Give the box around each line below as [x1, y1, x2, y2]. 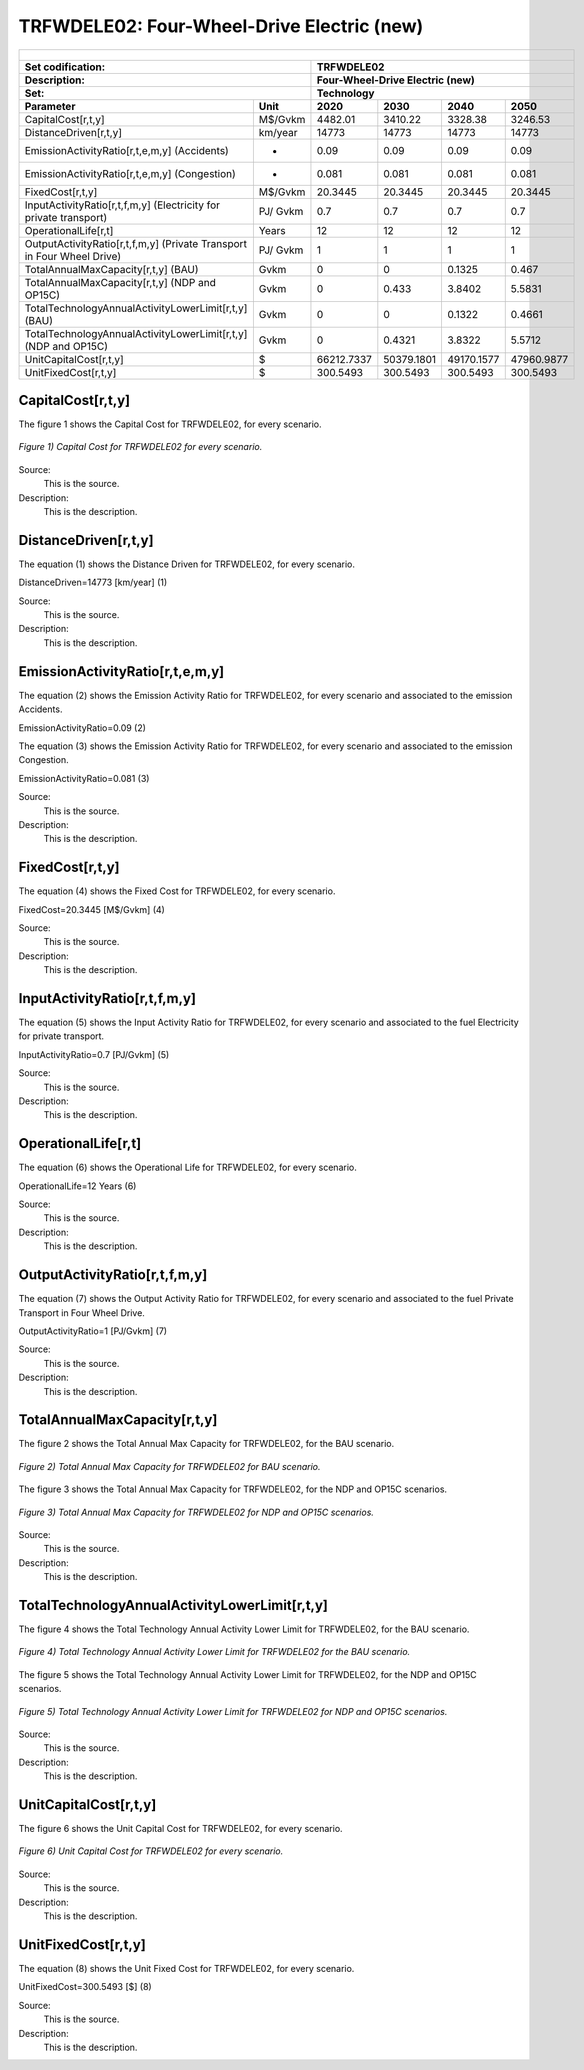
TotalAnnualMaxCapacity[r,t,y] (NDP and [24, 275, 217, 289]
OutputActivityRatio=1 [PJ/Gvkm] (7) [18, 1325, 168, 1337]
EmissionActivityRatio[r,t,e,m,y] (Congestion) [24, 166, 237, 180]
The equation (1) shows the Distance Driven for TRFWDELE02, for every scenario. [18, 558, 355, 570]
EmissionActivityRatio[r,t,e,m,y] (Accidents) [24, 143, 229, 157]
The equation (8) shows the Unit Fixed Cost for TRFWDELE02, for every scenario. [18, 1962, 355, 1974]
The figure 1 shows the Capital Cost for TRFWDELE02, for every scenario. [18, 418, 322, 430]
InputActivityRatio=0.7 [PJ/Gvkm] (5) [18, 1048, 170, 1060]
